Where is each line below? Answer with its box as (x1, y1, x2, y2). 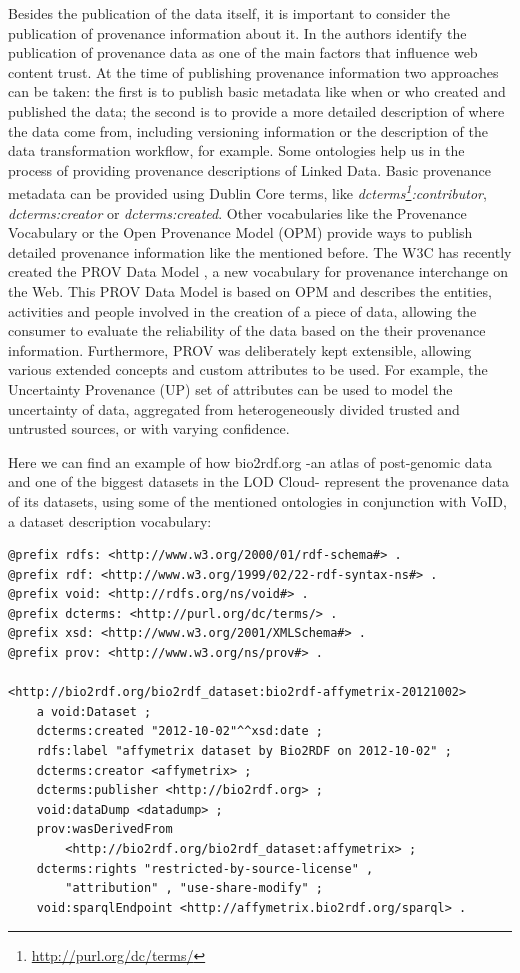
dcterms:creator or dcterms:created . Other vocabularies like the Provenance (8, 202, 467, 223)
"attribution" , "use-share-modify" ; (65, 881, 323, 896)
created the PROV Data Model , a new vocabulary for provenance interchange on (8, 261, 509, 282)
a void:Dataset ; (36, 704, 152, 719)
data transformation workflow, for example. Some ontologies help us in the (8, 140, 465, 161)
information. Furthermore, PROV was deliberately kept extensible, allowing (8, 339, 472, 360)
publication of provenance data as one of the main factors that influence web (8, 42, 478, 63)
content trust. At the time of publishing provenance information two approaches (8, 61, 499, 82)
